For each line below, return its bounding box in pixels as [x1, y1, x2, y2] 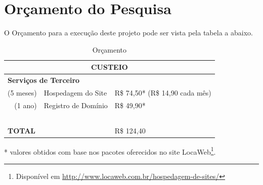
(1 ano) [14, 100, 37, 110]
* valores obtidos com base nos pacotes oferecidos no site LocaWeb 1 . [4, 145, 216, 157]
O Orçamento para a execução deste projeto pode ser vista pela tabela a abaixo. [4, 27, 253, 38]
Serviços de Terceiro [8, 75, 80, 85]
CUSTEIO [91, 62, 128, 72]
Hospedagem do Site [43, 87, 107, 98]
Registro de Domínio [43, 100, 108, 110]
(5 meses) [8, 87, 37, 98]
